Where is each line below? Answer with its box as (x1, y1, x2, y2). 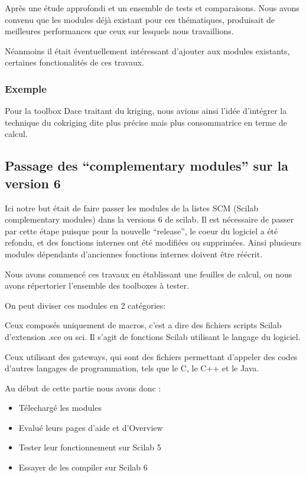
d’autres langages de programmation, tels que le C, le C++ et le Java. (5, 362, 259, 374)
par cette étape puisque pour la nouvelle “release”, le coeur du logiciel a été (5, 224, 278, 237)
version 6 (5, 174, 61, 192)
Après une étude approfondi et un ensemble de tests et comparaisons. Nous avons (5, 2, 300, 14)
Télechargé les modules (18, 401, 102, 414)
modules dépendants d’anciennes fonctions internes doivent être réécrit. (5, 247, 263, 260)
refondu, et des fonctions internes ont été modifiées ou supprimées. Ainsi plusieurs (5, 236, 301, 249)
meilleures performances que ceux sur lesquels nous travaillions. (5, 25, 234, 37)
